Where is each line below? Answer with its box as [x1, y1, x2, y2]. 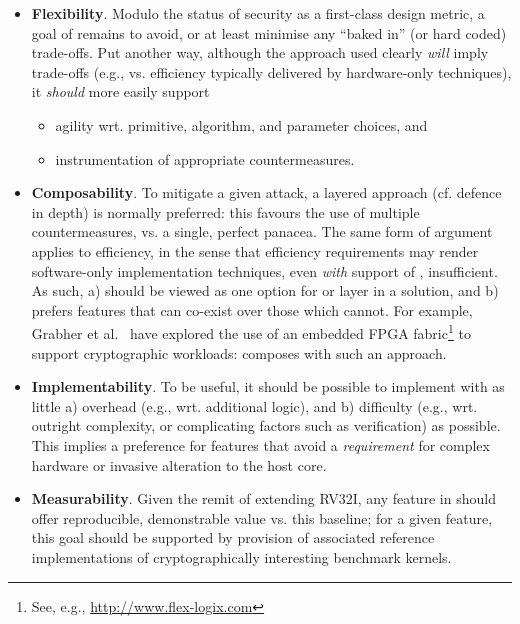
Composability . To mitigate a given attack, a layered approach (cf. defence [31, 182, 502, 203]
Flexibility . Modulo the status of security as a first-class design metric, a [31, 3, 485, 23]
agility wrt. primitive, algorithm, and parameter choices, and [55, 114, 428, 135]
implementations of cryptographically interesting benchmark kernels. [31, 546, 452, 567]
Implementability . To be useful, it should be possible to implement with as [31, 376, 505, 397]
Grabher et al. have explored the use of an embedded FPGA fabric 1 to [31, 320, 471, 343]
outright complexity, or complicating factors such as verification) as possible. [31, 415, 501, 436]
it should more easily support [31, 81, 210, 102]
